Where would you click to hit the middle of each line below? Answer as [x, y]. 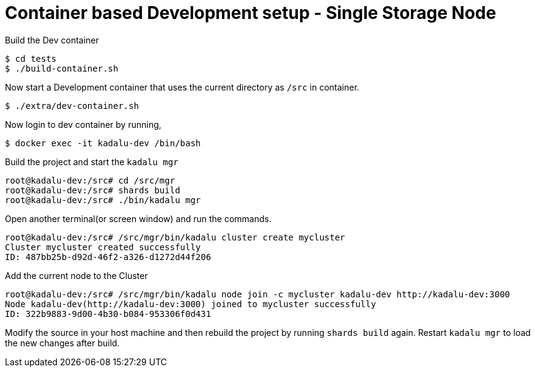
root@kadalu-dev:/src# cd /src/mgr [90, 180]
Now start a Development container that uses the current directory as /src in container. [182, 87]
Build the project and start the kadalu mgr [92, 162]
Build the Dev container [52, 40]
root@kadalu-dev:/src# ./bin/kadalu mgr [103, 200]
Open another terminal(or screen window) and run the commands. [138, 218]
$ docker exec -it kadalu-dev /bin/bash [103, 143]
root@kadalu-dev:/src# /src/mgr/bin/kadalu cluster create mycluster [175, 237]
